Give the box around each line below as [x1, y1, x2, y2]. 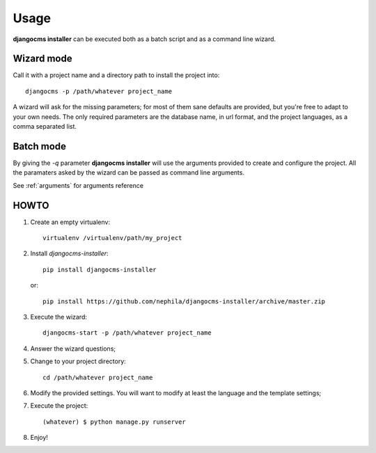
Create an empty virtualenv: [30, 218, 111, 226]
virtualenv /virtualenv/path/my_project [42, 234, 182, 241]
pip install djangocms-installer [42, 265, 157, 273]
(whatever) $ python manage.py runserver [42, 418, 186, 426]
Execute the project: [30, 402, 88, 410]
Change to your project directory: [30, 357, 127, 365]
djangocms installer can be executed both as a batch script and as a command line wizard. [13, 35, 276, 43]
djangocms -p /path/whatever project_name [25, 87, 173, 95]
